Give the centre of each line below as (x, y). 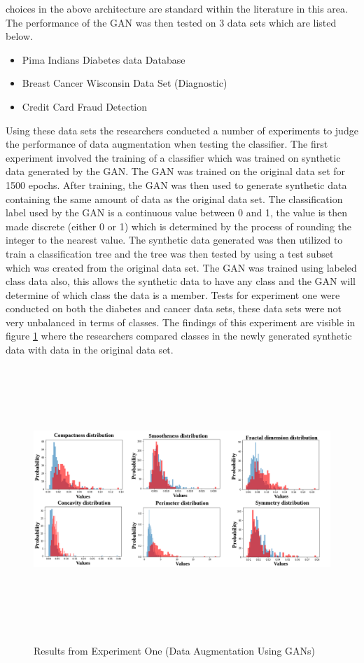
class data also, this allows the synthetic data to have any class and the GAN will (181, 281)
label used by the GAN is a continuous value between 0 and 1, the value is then (177, 212)
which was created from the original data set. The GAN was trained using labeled (181, 267)
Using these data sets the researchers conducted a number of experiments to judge (182, 130)
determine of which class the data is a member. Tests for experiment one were (173, 294)
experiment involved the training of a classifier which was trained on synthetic (173, 157)
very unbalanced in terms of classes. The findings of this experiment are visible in (181, 322)
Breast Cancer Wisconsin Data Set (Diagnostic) (125, 83)
